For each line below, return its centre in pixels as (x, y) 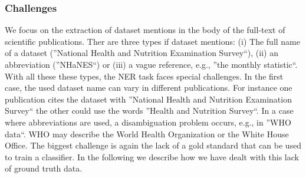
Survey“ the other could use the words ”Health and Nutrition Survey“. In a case (149, 111)
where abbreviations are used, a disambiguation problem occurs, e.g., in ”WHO (148, 122)
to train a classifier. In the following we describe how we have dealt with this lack (152, 156)
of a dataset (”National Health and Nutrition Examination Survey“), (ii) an (142, 53)
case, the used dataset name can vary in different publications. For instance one (149, 88)
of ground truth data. (44, 168)
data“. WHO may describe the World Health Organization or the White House (147, 133)
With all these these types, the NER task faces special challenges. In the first (144, 76)
